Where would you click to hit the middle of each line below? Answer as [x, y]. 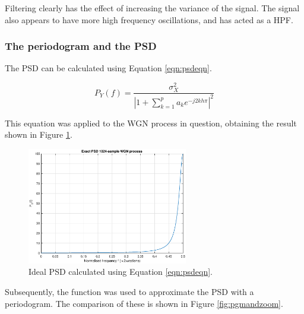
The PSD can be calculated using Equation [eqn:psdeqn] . [108, 68]
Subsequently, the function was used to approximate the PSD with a [129, 291]
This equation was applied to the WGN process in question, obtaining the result [151, 123]
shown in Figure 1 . [39, 134]
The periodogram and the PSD [81, 46]
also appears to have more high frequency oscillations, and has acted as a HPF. [149, 19]
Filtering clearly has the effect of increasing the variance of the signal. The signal [152, 8]
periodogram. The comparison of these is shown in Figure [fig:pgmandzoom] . [144, 303]
